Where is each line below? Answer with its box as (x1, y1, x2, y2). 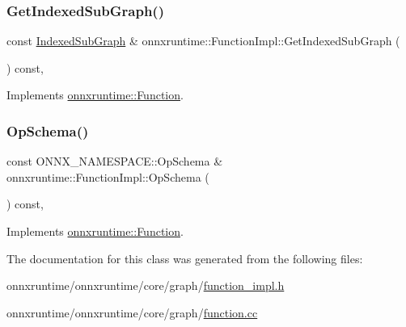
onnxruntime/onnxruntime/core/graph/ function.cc (6, 304, 258, 321)
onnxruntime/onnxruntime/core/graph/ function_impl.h (6, 277, 285, 294)
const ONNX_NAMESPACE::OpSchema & (6, 153, 223, 170)
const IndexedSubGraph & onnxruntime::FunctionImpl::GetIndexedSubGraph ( (6, 32, 400, 49)
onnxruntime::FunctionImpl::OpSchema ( (6, 168, 209, 185)
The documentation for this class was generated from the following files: (6, 249, 363, 266)
